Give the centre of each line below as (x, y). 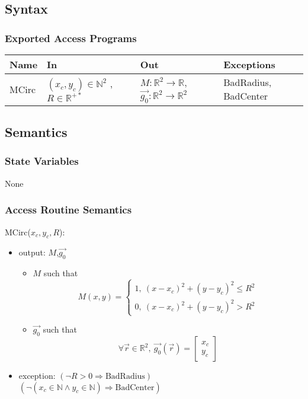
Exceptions (249, 64)
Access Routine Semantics (68, 210)
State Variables (42, 161)
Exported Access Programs (71, 38)
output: (32, 252)
